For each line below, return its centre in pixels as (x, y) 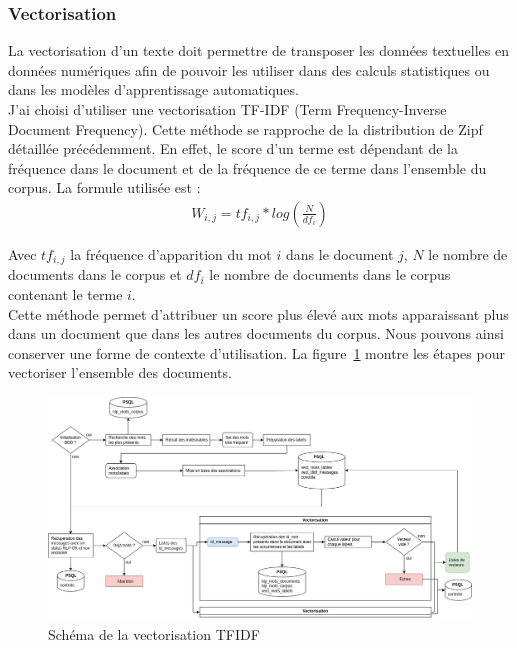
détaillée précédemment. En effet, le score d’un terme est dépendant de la (233, 148)
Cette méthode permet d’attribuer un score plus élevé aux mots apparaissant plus (258, 313)
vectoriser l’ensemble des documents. (120, 372)
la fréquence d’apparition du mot (171, 254)
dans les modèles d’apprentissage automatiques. (153, 89)
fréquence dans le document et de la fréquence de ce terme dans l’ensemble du (247, 167)
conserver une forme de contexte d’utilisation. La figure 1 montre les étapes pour (256, 352)
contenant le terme (65, 294)
